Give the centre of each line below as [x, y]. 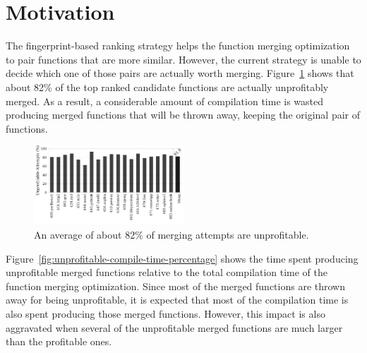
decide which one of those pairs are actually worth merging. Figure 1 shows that [180, 73]
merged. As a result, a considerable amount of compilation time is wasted [165, 101]
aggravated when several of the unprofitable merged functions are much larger [174, 327]
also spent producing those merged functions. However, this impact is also [166, 314]
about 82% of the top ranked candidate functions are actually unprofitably [167, 86]
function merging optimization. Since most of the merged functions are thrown [175, 286]
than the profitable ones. [59, 341]
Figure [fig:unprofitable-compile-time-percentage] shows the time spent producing [182, 258]
